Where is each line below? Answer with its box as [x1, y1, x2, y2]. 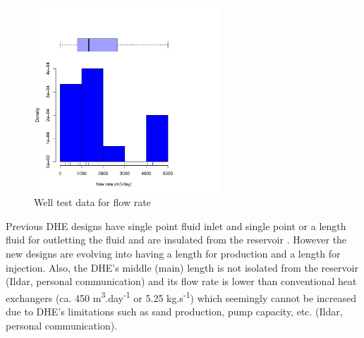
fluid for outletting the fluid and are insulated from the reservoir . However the [6, 232, 347, 247]
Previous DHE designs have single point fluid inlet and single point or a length [6, 218, 346, 233]
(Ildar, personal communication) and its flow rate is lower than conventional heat [6, 274, 357, 289]
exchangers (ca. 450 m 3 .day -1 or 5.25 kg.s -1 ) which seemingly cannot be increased [6, 288, 357, 305]
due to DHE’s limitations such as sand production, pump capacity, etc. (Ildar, [6, 303, 343, 318]
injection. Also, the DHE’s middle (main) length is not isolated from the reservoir [6, 260, 358, 274]
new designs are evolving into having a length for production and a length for [6, 246, 341, 260]
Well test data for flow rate [34, 195, 151, 210]
